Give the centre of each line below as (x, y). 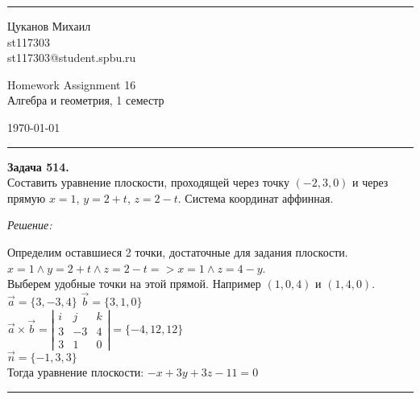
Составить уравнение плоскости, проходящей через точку (148, 182)
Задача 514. (38, 166)
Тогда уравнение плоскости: (76, 372)
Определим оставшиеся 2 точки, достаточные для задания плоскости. (178, 251)
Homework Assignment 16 (72, 84)
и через (370, 182)
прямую (27, 197)
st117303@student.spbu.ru (72, 58)
